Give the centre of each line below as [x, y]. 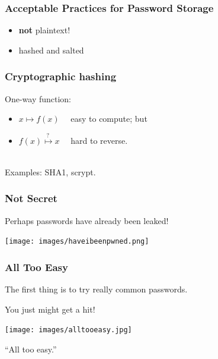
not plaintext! [44, 30]
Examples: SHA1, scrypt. [50, 171]
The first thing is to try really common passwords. [96, 289]
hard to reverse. [99, 140]
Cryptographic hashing [61, 76]
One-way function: [38, 98]
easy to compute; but [109, 119]
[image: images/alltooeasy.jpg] [68, 330]
